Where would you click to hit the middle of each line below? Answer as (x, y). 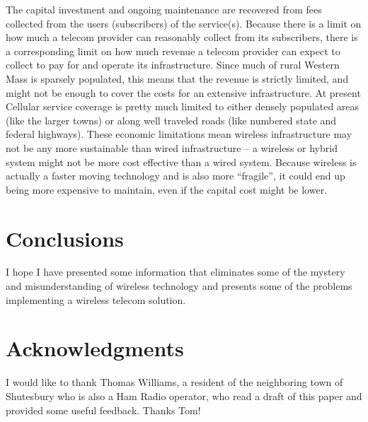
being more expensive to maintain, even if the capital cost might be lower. (167, 189)
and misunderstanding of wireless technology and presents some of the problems (179, 286)
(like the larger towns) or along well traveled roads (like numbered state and (171, 120)
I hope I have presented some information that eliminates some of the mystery (176, 272)
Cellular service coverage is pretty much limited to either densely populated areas (183, 106)
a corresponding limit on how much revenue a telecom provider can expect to (173, 51)
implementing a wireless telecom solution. (96, 299)
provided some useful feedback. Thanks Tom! (103, 410)
